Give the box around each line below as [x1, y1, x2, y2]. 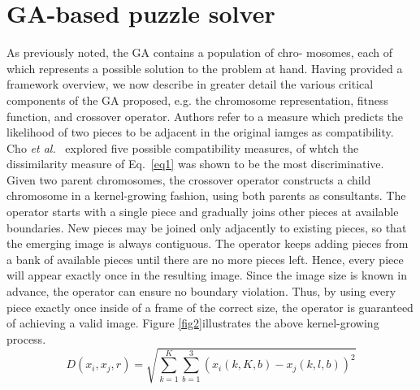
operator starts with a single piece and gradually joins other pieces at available [6, 203, 399, 220]
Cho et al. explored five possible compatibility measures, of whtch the [6, 139, 359, 156]
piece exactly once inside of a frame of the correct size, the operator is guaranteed [6, 298, 414, 315]
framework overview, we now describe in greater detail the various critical [6, 76, 374, 93]
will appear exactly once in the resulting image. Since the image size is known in [6, 266, 407, 284]
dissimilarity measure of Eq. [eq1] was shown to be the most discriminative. [6, 155, 384, 172]
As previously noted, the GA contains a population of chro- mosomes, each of [6, 44, 392, 61]
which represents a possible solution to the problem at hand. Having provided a [6, 59, 403, 76]
